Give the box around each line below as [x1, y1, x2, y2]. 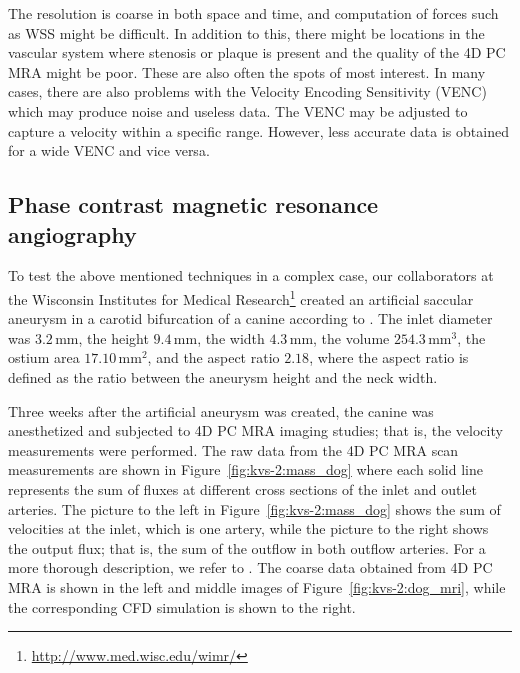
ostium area [8, 347, 80, 368]
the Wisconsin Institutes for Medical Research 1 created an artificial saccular [8, 285, 474, 309]
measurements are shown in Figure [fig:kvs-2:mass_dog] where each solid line [8, 459, 483, 480]
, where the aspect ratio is [309, 347, 469, 368]
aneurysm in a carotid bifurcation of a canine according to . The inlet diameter [8, 308, 493, 329]
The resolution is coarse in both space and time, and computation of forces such [8, 3, 499, 23]
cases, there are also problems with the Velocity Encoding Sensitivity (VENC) [8, 81, 487, 102]
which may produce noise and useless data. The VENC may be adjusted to [8, 100, 468, 121]
